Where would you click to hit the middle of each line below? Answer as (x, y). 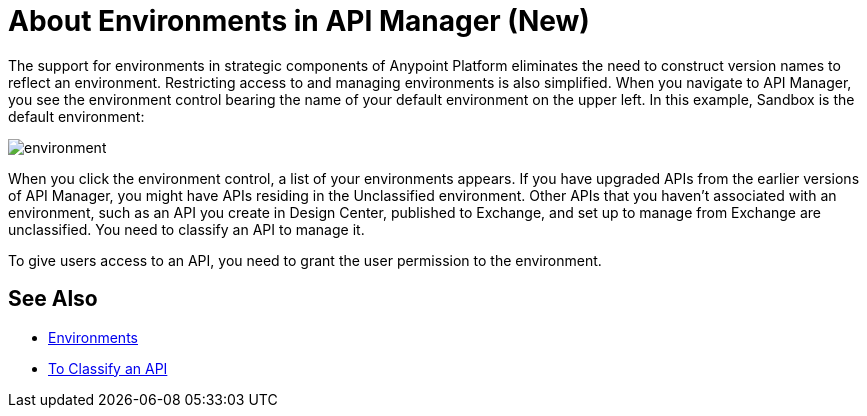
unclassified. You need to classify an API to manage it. (186, 229)
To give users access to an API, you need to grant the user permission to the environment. (305, 260)
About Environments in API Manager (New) (299, 21)
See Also (53, 299)
